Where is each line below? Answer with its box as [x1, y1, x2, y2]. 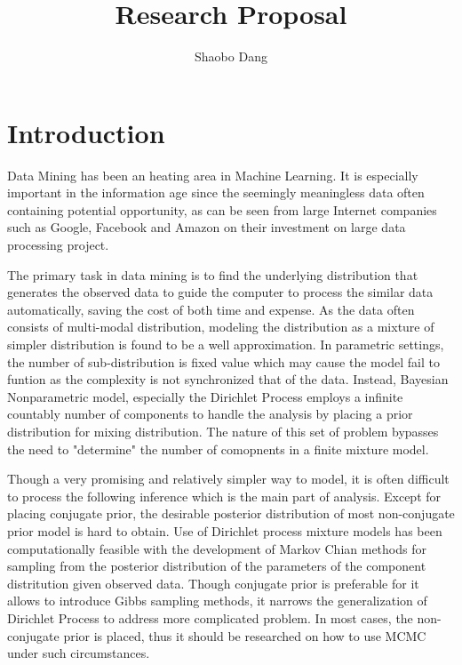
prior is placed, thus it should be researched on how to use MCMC [63, 626, 426, 645]
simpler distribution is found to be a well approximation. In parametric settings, [7, 335, 444, 353]
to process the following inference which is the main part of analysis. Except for [7, 486, 442, 505]
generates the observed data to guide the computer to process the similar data [7, 283, 434, 301]
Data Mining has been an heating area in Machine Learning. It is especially [7, 165, 418, 184]
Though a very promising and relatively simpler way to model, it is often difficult [7, 469, 450, 488]
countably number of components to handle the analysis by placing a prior [7, 405, 413, 423]
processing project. [7, 236, 109, 254]
